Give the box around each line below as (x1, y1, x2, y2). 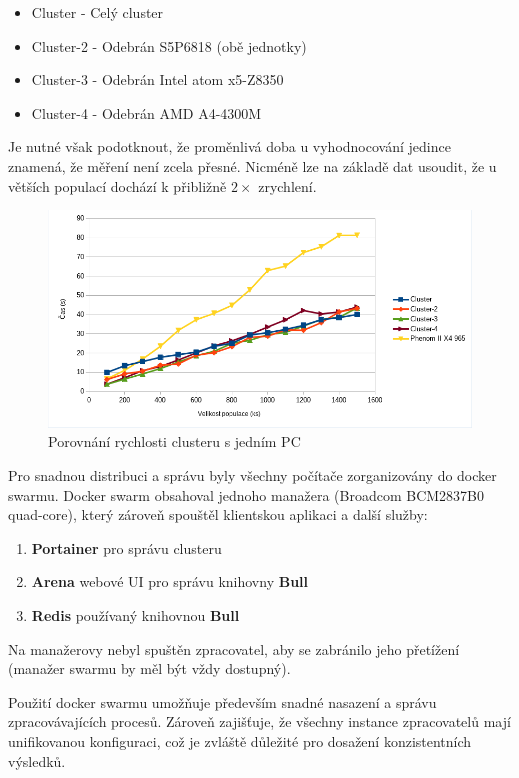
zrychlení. (258, 175, 317, 196)
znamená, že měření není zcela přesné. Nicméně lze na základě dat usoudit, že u (8, 155, 497, 176)
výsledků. (8, 750, 66, 771)
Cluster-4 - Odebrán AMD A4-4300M (31, 102, 262, 123)
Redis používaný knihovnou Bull (31, 605, 240, 626)
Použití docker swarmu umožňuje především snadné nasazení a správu (8, 691, 437, 712)
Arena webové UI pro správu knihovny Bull (31, 571, 309, 592)
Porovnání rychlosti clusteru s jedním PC (48, 431, 301, 452)
